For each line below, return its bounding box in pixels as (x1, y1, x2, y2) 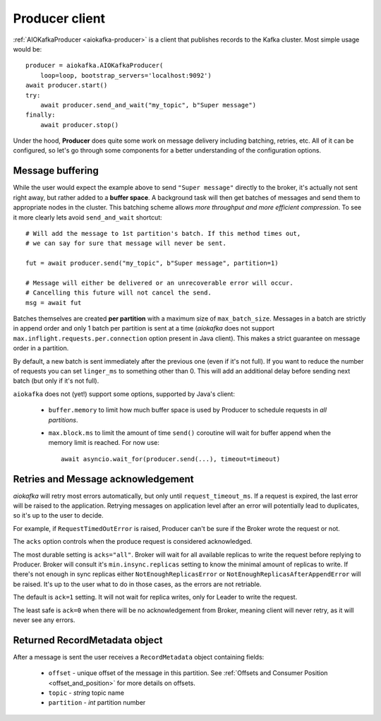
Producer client (13, 11, 106, 26)
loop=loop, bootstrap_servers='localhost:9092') (40, 71, 212, 79)
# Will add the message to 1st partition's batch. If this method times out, (25, 230, 301, 237)
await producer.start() (25, 81, 108, 90)
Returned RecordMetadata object (13, 634, 163, 646)
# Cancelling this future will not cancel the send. (25, 289, 212, 297)
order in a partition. (13, 344, 69, 352)
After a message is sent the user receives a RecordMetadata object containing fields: (13, 653, 265, 661)
